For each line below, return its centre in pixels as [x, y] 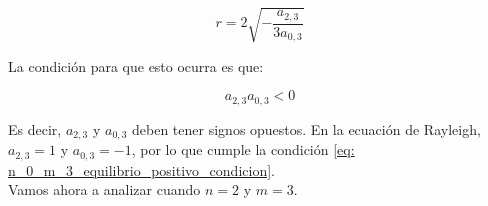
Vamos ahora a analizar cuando [104, 189]
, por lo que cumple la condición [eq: [243, 149]
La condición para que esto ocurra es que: [136, 65]
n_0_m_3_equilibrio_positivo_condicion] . [141, 169]
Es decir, [35, 128]
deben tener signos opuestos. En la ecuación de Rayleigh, [306, 128]
